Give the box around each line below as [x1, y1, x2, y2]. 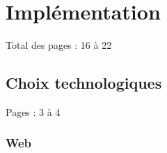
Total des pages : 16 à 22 [6, 38, 112, 52]
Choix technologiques [6, 72, 162, 94]
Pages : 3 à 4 [6, 104, 61, 119]
